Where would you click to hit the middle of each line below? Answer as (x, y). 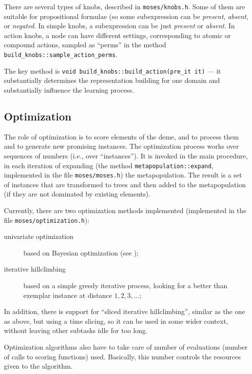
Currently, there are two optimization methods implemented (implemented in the (125, 210)
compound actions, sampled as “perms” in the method (85, 45)
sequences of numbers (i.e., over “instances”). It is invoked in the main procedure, (126, 155)
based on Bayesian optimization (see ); (81, 252)
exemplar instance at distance (68, 295)
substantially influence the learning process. (69, 89)
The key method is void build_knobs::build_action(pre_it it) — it (113, 70)
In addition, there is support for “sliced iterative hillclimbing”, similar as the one (125, 311)
